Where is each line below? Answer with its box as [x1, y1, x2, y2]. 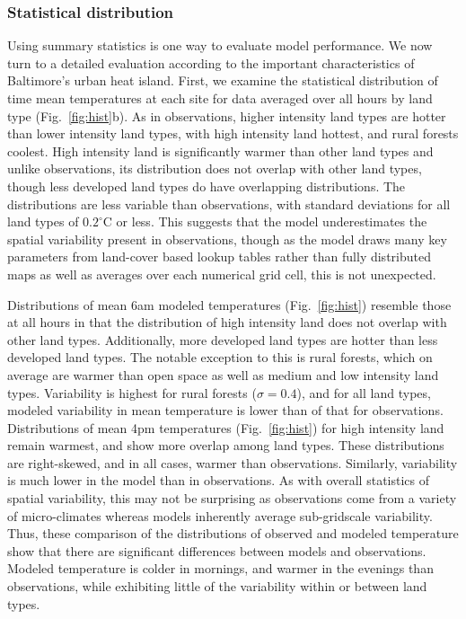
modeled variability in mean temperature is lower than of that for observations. [7, 401, 444, 420]
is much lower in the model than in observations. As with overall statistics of [7, 471, 430, 490]
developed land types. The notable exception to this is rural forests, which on [7, 348, 433, 367]
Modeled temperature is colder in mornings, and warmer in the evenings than [7, 559, 434, 578]
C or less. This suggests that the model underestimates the [102, 212, 427, 231]
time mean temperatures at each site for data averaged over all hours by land [7, 89, 433, 107]
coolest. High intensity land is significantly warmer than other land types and [7, 141, 434, 160]
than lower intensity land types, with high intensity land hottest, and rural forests [7, 124, 459, 143]
